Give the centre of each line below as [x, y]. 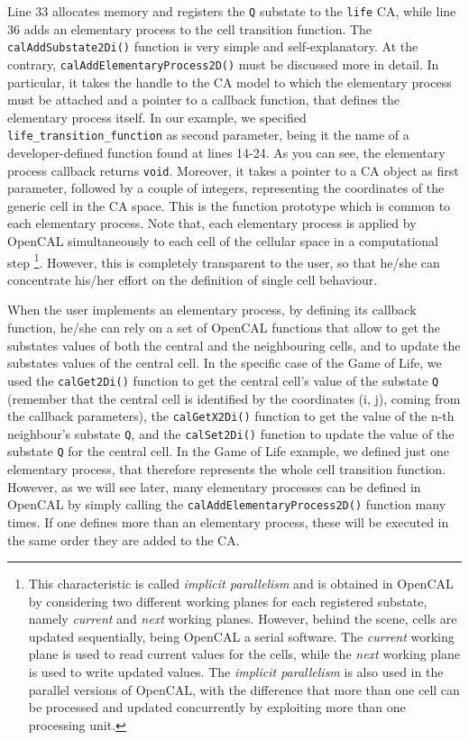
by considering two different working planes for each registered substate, [228, 601]
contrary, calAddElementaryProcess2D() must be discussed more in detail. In [223, 64]
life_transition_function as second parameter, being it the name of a [208, 135]
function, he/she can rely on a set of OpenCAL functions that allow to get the [224, 328]
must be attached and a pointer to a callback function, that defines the [203, 100]
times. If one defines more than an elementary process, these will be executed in [228, 521]
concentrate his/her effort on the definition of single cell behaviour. [193, 279]
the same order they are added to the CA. [124, 539]
